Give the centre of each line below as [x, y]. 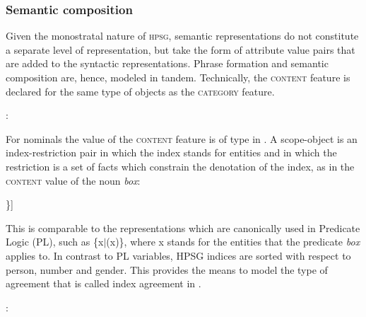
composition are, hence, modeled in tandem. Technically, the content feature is [178, 77]
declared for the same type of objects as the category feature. [140, 91]
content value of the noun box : [73, 180]
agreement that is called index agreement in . [104, 283]
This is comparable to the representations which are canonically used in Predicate [183, 227]
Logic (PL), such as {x [55, 242]
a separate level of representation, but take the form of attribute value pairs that [181, 49]
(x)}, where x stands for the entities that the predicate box [233, 242]
